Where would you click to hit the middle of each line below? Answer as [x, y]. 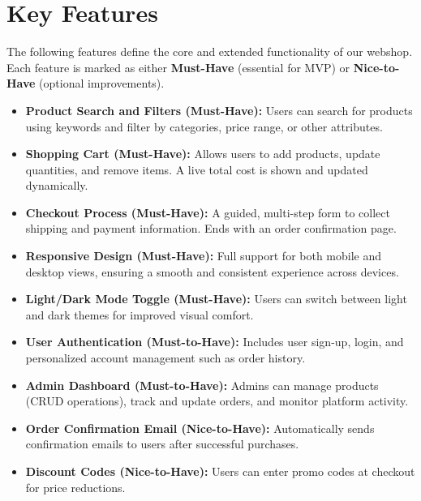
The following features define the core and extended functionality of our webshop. [210, 51]
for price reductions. [75, 487]
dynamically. [57, 185]
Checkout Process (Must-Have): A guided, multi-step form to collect [208, 212]
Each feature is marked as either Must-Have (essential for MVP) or [178, 67]
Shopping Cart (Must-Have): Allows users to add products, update [203, 154]
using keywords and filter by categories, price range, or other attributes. [204, 126]
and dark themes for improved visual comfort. [140, 314]
